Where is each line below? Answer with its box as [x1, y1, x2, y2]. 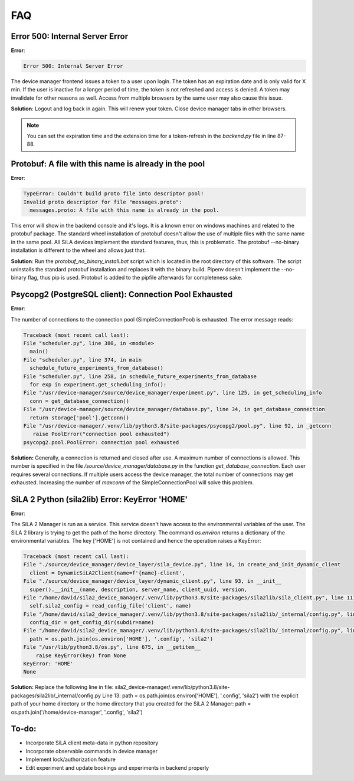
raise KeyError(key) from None [35, 652, 126, 659]
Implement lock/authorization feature [25, 756, 116, 763]
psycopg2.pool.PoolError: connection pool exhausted [23, 439, 179, 445]
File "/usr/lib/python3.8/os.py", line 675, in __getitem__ [23, 644, 201, 651]
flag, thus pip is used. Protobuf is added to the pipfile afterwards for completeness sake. [27, 274, 242, 281]
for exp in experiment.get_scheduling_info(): [29, 381, 167, 388]
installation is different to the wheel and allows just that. [11, 247, 146, 254]
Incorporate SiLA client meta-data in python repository [25, 739, 159, 746]
